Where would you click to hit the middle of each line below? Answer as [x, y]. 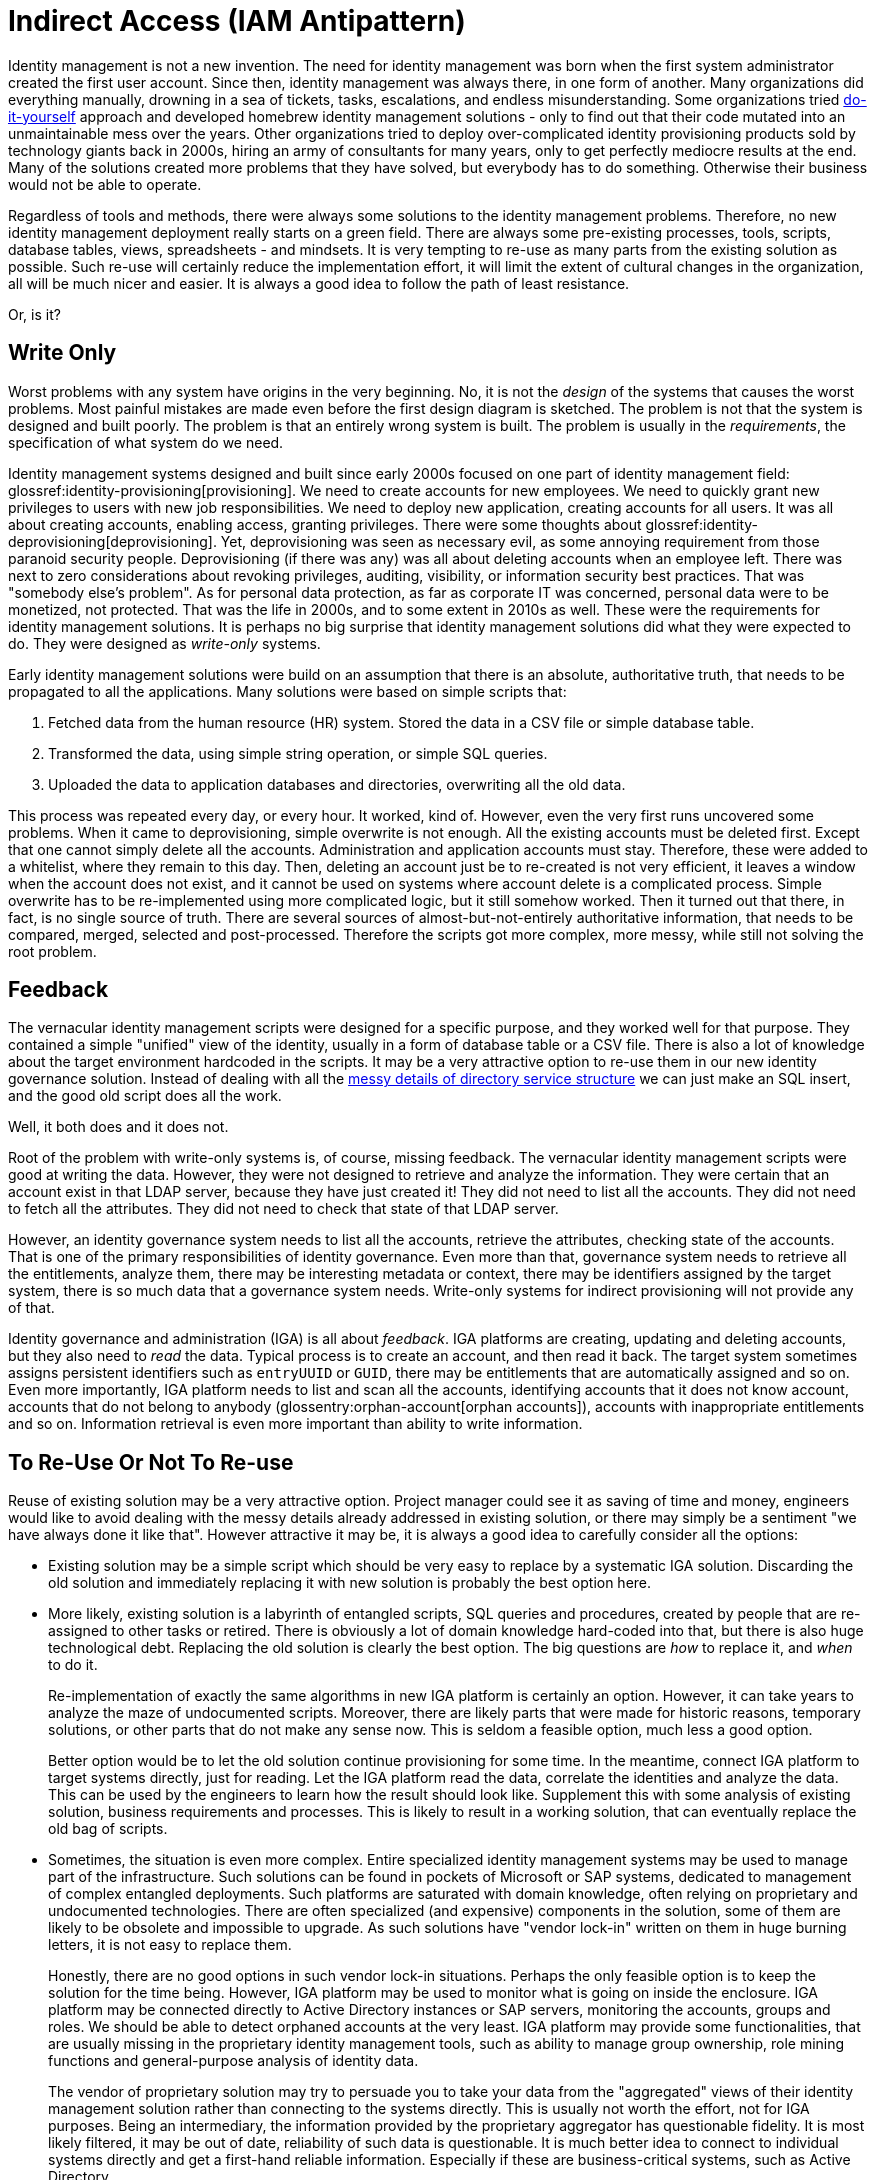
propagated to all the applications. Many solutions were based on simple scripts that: [287, 691]
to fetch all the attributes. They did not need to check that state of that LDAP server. [283, 1209]
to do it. [73, 1665]
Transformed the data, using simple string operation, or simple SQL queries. [298, 753]
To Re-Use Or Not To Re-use [151, 1462]
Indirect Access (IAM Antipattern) [237, 21]
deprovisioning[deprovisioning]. [112, 541]
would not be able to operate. [105, 184]
